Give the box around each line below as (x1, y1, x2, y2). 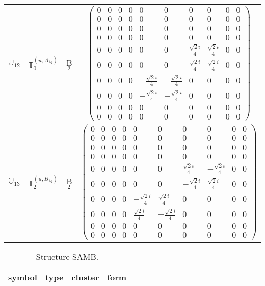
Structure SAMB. (36, 250, 99, 263)
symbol (8, 271, 37, 283)
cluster (71, 271, 99, 283)
